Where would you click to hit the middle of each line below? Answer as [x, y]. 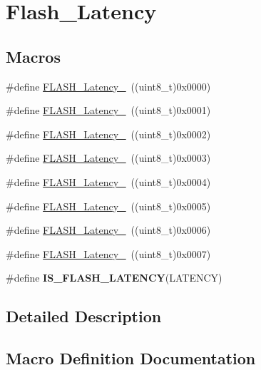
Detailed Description [84, 316]
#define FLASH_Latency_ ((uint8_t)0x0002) [108, 134]
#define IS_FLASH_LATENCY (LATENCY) [114, 278]
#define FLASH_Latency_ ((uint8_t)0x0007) [108, 253]
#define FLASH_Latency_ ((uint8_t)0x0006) [108, 230]
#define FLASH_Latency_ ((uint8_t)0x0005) [108, 206]
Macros [33, 56]
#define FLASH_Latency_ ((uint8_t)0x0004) [108, 181]
